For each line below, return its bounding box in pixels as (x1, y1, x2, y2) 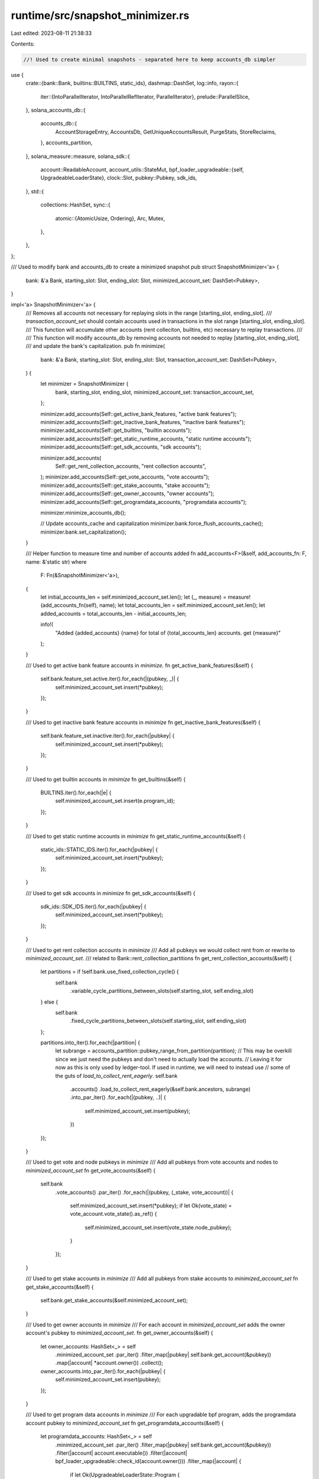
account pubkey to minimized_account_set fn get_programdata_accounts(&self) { (25, 1419, 224, 1426)
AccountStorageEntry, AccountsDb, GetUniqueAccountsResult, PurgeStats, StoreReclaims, (55, 128, 276, 135)
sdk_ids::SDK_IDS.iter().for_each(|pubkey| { (40, 903, 147, 910)
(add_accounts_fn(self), (40, 602, 99, 609)
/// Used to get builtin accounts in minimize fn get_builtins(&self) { (25, 776, 186, 783)
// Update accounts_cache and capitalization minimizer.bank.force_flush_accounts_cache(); (40, 520, 263, 527)
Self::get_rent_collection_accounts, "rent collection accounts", (55, 462, 206, 470)
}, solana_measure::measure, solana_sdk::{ (25, 153, 130, 160)
